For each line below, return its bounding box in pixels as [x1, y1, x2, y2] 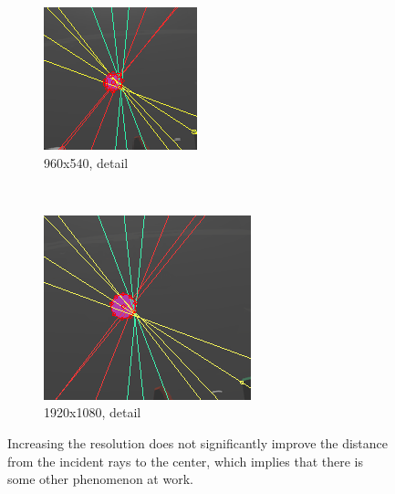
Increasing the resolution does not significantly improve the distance [7, 433, 389, 452]
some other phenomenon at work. [7, 469, 193, 489]
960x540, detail [44, 152, 129, 172]
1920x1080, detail [44, 403, 141, 422]
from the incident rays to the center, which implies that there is [7, 451, 364, 470]
